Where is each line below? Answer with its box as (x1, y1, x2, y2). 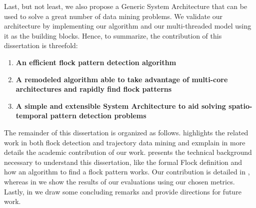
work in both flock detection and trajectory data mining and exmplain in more (4, 137, 245, 147)
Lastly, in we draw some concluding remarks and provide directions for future (4, 186, 241, 196)
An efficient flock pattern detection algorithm (15, 57, 176, 67)
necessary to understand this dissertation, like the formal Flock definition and (4, 156, 242, 167)
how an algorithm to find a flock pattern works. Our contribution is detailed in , (4, 166, 250, 177)
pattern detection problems (50, 110, 146, 121)
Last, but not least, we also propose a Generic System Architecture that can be (4, 1, 247, 11)
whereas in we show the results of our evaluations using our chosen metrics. (4, 176, 235, 186)
